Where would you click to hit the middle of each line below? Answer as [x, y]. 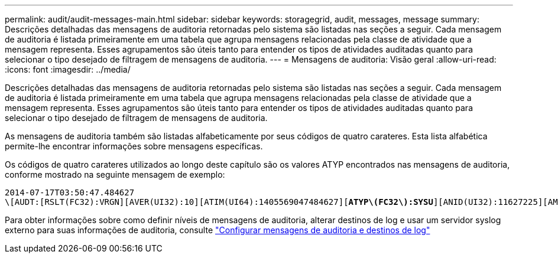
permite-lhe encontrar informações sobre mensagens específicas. [134, 146]
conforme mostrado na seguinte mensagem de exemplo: [115, 174]
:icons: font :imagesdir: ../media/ [68, 69]
